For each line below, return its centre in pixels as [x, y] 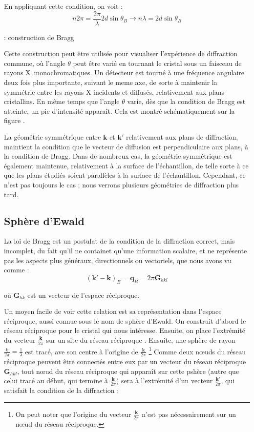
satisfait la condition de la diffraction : [62, 390]
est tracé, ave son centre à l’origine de [82, 351]
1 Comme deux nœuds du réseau [197, 350]
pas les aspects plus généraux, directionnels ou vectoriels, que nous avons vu [118, 260]
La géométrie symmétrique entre [53, 137]
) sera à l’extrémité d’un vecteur [164, 381]
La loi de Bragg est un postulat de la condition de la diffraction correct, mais [119, 241]
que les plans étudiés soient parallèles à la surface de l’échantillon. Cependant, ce [125, 175]
